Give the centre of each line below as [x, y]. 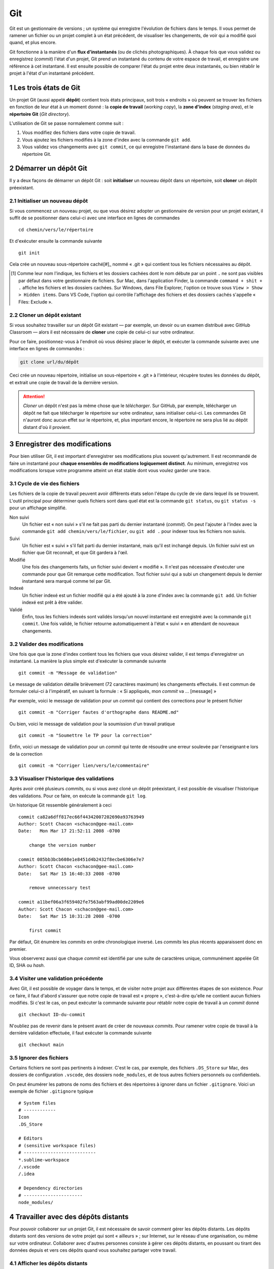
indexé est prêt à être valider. [53, 603]
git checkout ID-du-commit [52, 1014]
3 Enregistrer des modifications [60, 444]
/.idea [27, 1174]
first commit [45, 930]
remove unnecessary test [60, 888]
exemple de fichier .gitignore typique [51, 1091]
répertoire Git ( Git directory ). [40, 114]
